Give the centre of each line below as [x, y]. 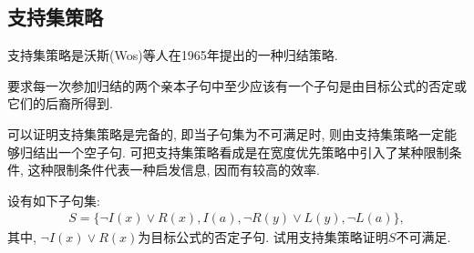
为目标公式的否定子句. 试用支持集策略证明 [263, 237]
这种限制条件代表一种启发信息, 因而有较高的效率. [174, 170]
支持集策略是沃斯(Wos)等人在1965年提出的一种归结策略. [173, 55]
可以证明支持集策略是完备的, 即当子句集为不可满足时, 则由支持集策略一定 [226, 133]
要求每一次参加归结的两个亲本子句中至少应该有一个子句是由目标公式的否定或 [237, 85]
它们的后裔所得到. [60, 103]
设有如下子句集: [54, 200]
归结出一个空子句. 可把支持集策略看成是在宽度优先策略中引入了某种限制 [234, 152]
